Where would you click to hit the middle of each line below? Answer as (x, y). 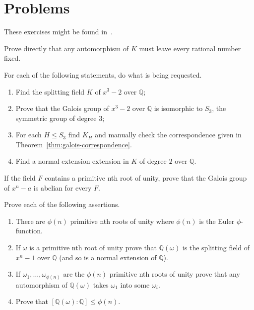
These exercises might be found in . (58, 32)
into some (135, 284)
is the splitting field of (216, 248)
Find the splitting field (50, 91)
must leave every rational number (190, 48)
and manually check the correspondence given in (168, 135)
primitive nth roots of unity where (122, 221)
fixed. (12, 58)
